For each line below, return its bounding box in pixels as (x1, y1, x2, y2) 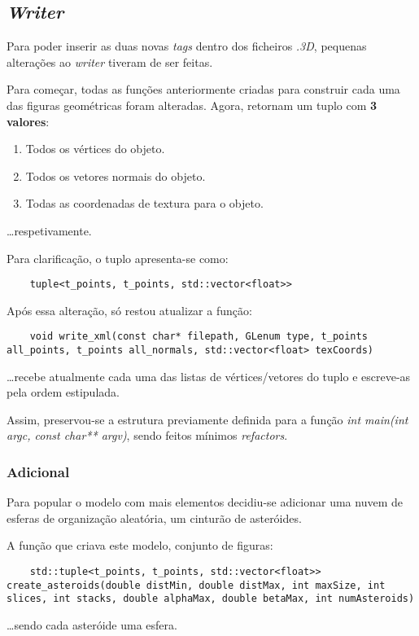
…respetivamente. (7, 222, 92, 239)
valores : (7, 112, 50, 129)
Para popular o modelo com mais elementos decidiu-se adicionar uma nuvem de (7, 493, 404, 511)
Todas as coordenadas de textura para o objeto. (25, 195, 264, 212)
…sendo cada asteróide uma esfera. (7, 616, 177, 634)
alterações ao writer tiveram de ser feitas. (7, 53, 213, 70)
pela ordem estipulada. (7, 384, 120, 401)
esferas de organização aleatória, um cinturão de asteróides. (7, 509, 302, 526)
